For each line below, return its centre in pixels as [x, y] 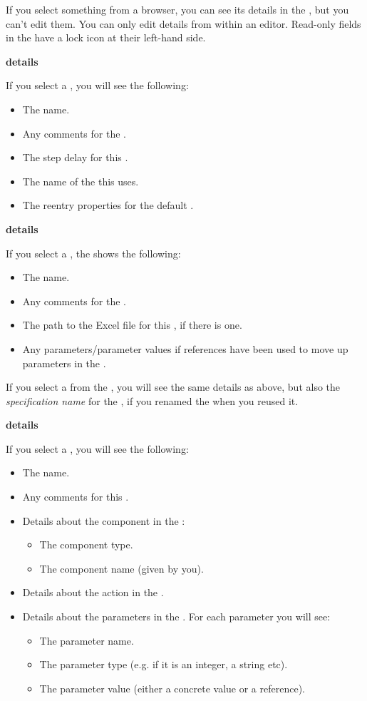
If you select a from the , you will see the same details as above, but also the [173, 387]
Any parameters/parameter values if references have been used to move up [185, 348]
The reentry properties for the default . [108, 205]
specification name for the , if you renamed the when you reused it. [152, 400]
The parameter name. [87, 640]
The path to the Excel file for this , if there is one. [132, 325]
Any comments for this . [76, 497]
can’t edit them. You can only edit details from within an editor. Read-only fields [183, 23]
